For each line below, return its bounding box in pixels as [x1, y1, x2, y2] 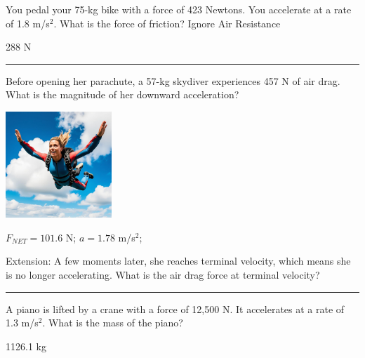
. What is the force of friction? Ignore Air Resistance [53, 15, 281, 30]
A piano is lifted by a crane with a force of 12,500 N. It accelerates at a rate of [6, 301, 345, 316]
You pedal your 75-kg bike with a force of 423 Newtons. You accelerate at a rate [6, 2, 352, 16]
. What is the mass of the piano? [42, 315, 183, 330]
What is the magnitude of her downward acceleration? [6, 87, 239, 102]
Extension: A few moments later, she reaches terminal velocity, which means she [6, 253, 351, 268]
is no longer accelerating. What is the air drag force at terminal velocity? [6, 267, 320, 281]
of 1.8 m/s [6, 15, 50, 30]
